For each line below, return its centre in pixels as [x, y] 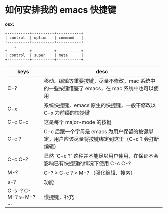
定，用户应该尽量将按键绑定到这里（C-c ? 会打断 [102, 139]
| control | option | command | [44, 38]
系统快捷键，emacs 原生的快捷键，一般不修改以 [100, 105]
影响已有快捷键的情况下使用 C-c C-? [88, 163]
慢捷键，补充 [59, 197]
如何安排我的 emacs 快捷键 [61, 10]
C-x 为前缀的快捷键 [67, 113]
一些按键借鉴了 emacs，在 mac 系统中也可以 [101, 88]
